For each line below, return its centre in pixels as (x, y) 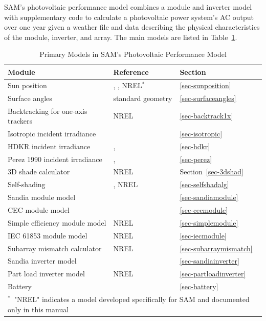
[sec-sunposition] (205, 85)
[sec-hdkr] (195, 146)
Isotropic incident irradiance (52, 133)
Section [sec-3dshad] (212, 172)
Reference (131, 72)
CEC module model (39, 210)
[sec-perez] (196, 159)
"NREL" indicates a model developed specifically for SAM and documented (132, 299)
